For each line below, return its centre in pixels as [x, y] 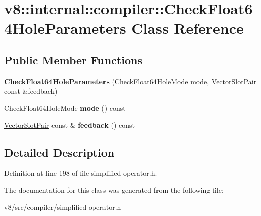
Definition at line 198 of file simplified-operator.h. [81, 173]
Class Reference [188, 28]
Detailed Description [59, 152]
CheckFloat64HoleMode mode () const [65, 107]
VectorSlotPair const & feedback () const [69, 125]
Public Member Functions [73, 60]
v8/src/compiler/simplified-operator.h [63, 207]
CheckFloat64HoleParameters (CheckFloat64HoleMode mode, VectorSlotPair [130, 81]
